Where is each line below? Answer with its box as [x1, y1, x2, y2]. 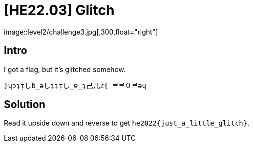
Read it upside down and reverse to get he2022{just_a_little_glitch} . [4, 119, 250, 128]
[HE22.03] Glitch [4, 2, 115, 18]
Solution [4, 98, 45, 111]
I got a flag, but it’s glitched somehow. [4, 65, 126, 73]
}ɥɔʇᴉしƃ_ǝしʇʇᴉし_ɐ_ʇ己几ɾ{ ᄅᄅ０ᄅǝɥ [4, 81, 147, 90]
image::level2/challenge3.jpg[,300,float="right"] [4, 27, 158, 36]
